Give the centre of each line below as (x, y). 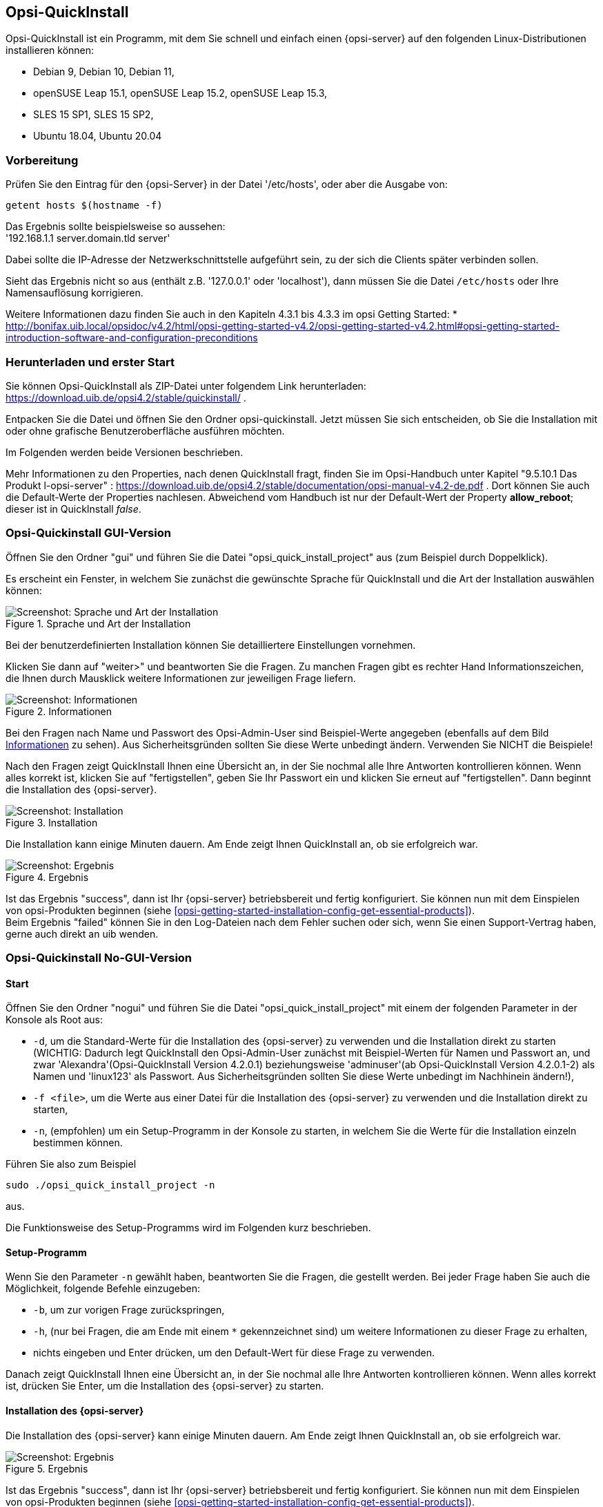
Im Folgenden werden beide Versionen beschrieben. (125, 452)
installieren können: (50, 50)
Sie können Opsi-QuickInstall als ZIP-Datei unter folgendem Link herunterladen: (186, 386)
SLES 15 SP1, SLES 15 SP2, (93, 115)
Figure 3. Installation (52, 822)
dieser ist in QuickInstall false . (73, 509)
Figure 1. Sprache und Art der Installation (98, 623)
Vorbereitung (42, 160)
